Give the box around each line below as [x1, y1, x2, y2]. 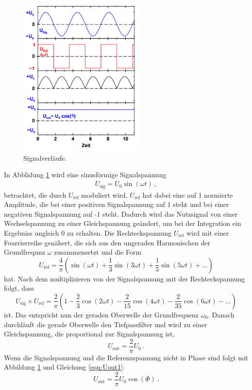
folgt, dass [4, 283, 34, 293]
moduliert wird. [81, 189, 128, 200]
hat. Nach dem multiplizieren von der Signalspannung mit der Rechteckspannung [4, 273, 245, 283]
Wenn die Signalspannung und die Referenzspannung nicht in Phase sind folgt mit [4, 352, 249, 362]
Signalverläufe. [23, 152, 67, 163]
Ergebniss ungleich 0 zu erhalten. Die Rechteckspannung [4, 228, 172, 238]
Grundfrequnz [4, 247, 45, 257]
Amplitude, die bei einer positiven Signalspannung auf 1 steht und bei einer [4, 199, 229, 209]
